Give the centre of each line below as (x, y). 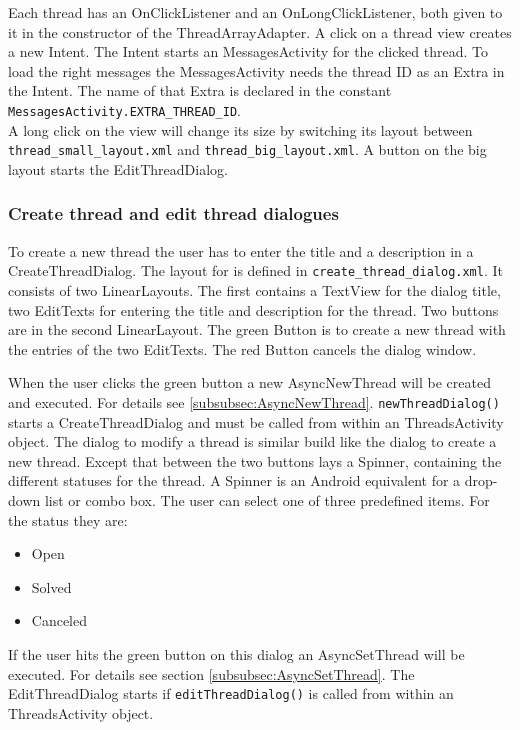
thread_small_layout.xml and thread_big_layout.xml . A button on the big (247, 149)
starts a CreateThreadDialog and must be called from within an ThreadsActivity (256, 421)
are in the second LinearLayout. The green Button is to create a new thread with (257, 329)
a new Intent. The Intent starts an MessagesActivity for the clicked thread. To (248, 51)
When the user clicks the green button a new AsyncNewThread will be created (249, 382)
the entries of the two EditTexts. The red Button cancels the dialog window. (242, 348)
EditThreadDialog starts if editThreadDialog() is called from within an (231, 693)
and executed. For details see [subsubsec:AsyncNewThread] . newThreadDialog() (254, 401)
